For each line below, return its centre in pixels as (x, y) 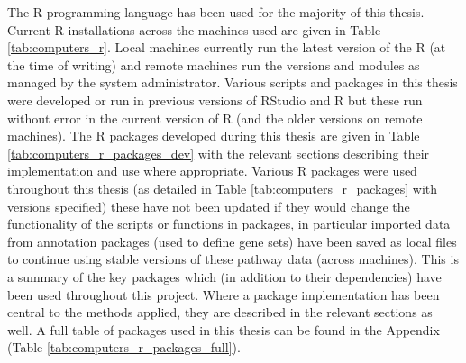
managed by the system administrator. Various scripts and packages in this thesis (233, 82)
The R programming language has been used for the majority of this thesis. (216, 12)
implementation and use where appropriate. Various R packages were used (212, 171)
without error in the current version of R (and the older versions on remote (215, 118)
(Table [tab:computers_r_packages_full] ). (124, 347)
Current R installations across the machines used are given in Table (194, 29)
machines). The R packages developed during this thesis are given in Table (214, 136)
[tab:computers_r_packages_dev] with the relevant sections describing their (219, 153)
